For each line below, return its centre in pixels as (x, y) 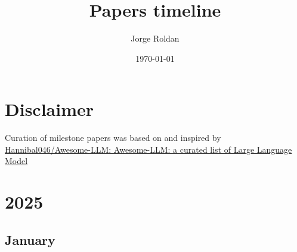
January (30, 239)
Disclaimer (49, 109)
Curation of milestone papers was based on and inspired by (113, 138)
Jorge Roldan (155, 38)
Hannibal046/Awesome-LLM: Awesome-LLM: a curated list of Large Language (148, 149)
